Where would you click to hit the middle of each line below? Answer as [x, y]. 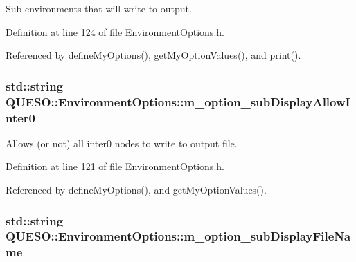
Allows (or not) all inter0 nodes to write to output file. [122, 143]
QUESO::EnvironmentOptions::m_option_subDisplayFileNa [178, 236]
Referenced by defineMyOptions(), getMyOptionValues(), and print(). [153, 55]
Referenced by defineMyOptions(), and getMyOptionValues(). [136, 190]
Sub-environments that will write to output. [99, 8]
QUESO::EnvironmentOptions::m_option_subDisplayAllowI [178, 101]
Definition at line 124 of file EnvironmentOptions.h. [115, 31]
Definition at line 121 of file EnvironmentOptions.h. [115, 166]
